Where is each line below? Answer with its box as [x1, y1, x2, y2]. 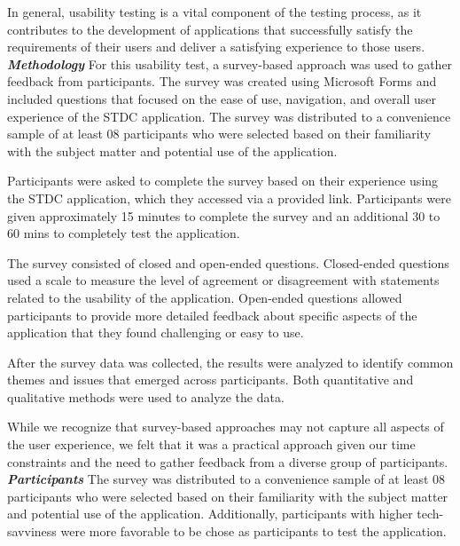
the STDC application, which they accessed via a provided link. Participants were [7, 188, 451, 207]
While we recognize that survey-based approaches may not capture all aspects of [7, 417, 444, 436]
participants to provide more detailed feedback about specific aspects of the [7, 305, 417, 324]
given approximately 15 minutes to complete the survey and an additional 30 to [7, 206, 441, 225]
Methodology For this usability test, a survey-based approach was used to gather [7, 54, 453, 73]
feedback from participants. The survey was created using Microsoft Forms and [7, 72, 437, 91]
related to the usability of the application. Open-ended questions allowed [7, 288, 402, 306]
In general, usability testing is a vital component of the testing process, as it [7, 3, 422, 20]
